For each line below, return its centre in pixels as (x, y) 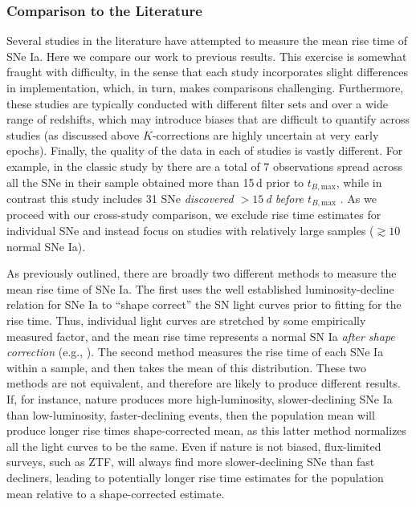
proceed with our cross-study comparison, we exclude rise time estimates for (194, 215)
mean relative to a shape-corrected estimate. (116, 493)
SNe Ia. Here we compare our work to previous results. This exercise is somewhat (207, 56)
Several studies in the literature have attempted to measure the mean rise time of (207, 41)
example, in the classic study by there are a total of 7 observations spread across (205, 166)
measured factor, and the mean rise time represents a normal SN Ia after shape (201, 336)
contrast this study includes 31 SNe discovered (120, 199)
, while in (359, 182)
